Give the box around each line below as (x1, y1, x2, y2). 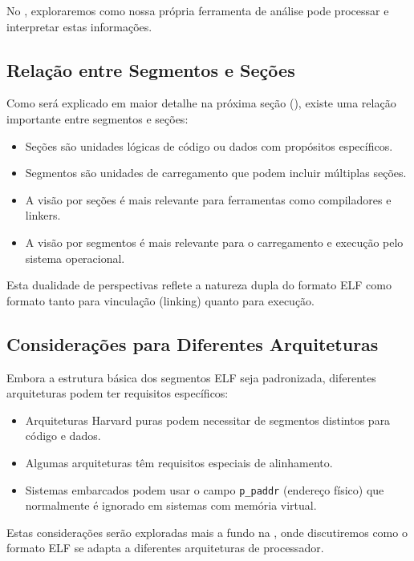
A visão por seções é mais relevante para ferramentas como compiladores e (25, 191, 392, 208)
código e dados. (25, 427, 101, 444)
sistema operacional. (25, 249, 125, 266)
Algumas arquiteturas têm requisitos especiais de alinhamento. (25, 454, 333, 470)
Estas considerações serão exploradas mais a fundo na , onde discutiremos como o (6, 523, 408, 540)
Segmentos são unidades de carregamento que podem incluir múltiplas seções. (25, 164, 407, 181)
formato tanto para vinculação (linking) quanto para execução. (6, 292, 315, 309)
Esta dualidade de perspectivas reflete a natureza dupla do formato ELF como (6, 276, 392, 293)
